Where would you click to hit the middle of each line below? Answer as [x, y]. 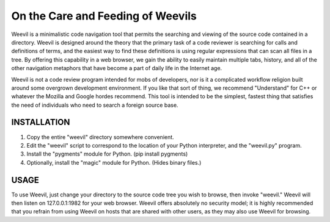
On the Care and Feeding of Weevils [104, 16]
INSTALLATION [41, 122]
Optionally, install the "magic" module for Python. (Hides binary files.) [114, 162]
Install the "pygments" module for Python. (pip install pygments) [107, 154]
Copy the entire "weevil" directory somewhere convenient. [100, 137]
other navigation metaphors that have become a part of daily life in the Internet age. [117, 68]
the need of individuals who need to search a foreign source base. [95, 105]
